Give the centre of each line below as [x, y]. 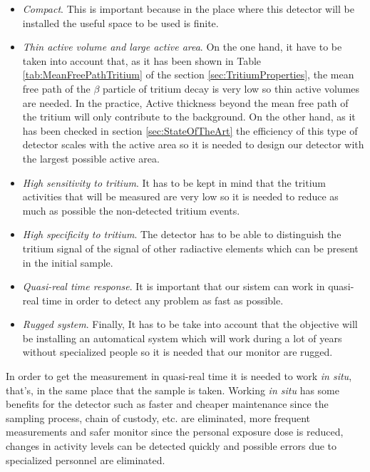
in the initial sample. [68, 262]
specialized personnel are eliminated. [86, 460]
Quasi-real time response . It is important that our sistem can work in [174, 286]
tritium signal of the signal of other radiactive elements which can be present [190, 248]
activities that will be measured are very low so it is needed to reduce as [180, 196]
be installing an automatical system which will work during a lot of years [182, 338]
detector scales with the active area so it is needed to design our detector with [193, 144]
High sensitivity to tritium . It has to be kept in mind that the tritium [174, 182]
